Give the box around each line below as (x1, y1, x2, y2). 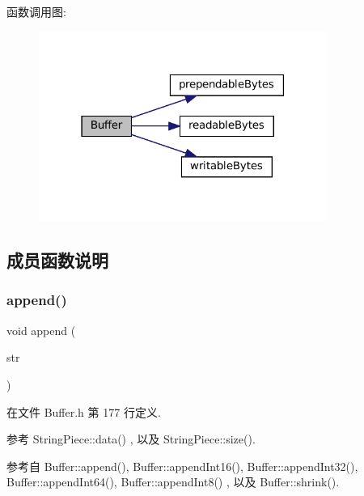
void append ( (6, 321, 76, 338)
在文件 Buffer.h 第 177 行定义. (6, 403, 161, 420)
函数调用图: (6, 3, 66, 19)
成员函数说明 (6, 248, 108, 273)
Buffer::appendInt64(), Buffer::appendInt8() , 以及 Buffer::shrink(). (6, 473, 340, 490)
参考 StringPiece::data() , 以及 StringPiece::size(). (6, 430, 256, 447)
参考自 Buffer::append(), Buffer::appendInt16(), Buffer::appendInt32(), (6, 457, 358, 474)
